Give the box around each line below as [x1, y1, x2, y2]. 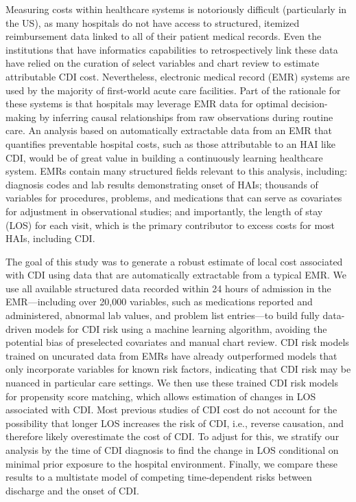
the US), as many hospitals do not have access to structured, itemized [5, 15, 300, 30]
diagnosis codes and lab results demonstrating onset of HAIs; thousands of [5, 177, 318, 191]
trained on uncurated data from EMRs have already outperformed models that [5, 348, 337, 362]
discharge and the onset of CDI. [5, 483, 139, 497]
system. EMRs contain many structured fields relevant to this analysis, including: [5, 164, 348, 178]
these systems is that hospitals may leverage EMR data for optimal [5, 96, 289, 111]
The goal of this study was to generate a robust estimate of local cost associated [5, 254, 343, 268]
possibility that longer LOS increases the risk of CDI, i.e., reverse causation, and [5, 415, 344, 430]
